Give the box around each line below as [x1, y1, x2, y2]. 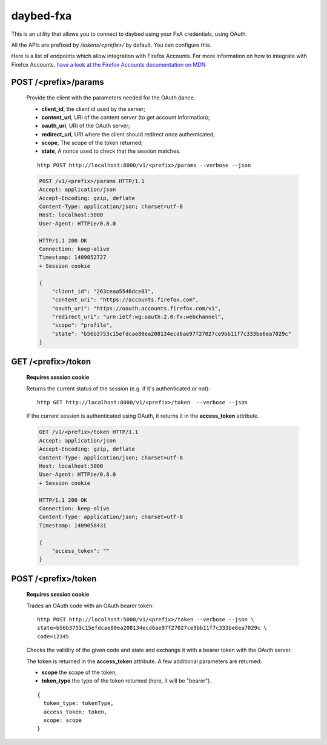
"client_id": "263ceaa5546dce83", [51, 288, 154, 295]
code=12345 [37, 633, 70, 640]
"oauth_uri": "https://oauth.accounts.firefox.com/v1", [51, 305, 222, 312]
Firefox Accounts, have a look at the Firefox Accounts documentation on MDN [11, 61, 206, 68]
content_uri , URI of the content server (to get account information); [41, 113, 210, 121]
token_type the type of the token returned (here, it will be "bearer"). [41, 677, 212, 684]
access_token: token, [43, 708, 108, 715]
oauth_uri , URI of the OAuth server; [41, 122, 130, 130]
